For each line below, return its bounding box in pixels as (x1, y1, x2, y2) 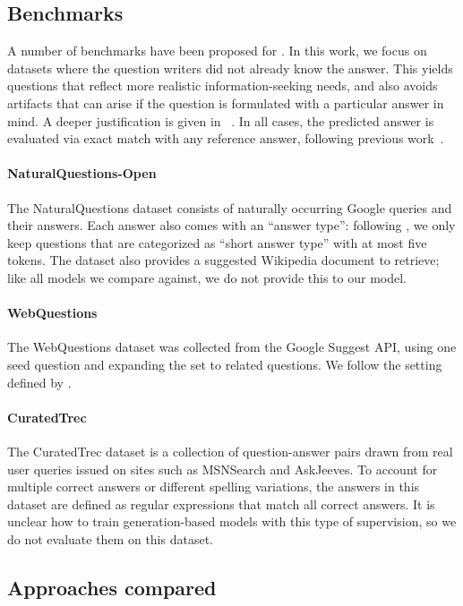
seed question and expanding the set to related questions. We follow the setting (7, 354, 442, 373)
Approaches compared (7, 573, 217, 601)
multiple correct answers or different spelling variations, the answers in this (7, 477, 420, 496)
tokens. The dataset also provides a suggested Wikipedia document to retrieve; (7, 251, 440, 269)
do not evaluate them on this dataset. (7, 529, 213, 548)
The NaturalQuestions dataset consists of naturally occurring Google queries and (7, 198, 452, 217)
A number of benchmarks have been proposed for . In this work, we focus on (7, 41, 427, 60)
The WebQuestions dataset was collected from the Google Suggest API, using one (7, 337, 457, 356)
